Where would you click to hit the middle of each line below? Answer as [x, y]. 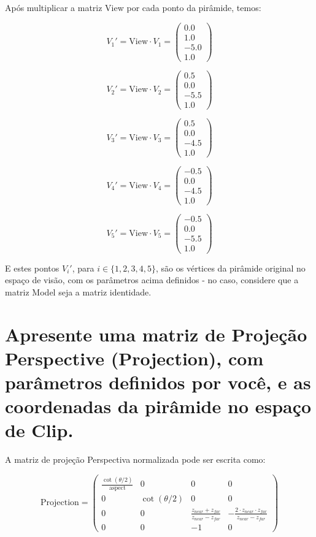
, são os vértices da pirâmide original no [231, 268]
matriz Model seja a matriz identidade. [78, 291]
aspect [118, 488]
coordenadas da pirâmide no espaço [158, 406]
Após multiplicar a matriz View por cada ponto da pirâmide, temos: [133, 7]
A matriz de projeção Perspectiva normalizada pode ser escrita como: [135, 459]
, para [83, 268]
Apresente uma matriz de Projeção [156, 334]
